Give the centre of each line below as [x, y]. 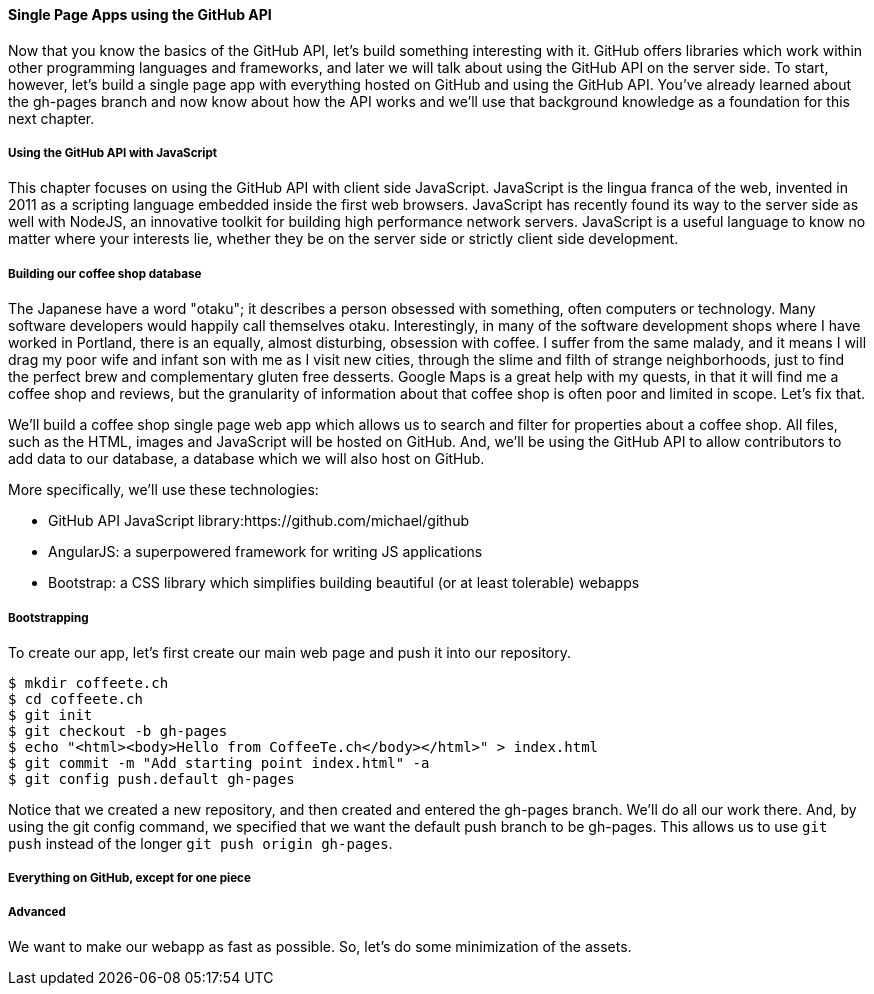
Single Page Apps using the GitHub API [140, 14]
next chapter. [51, 118]
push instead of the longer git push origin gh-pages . [200, 843]
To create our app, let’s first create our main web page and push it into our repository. [290, 652]
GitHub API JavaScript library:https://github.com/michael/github [258, 521]
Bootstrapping [48, 617]
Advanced [37, 911]
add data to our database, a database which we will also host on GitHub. [246, 459]
